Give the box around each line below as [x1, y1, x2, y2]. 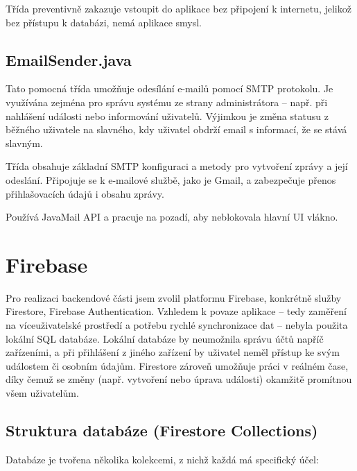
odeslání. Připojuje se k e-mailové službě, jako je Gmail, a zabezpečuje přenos [6, 172, 336, 187]
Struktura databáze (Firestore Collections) [6, 420, 318, 440]
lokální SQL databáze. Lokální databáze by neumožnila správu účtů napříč [6, 331, 324, 345]
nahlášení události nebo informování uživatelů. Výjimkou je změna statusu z [6, 108, 329, 123]
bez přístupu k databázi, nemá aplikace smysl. [6, 15, 202, 29]
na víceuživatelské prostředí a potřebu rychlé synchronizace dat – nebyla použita [6, 318, 348, 332]
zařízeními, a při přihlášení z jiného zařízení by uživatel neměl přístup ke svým [6, 345, 340, 359]
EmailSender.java [6, 49, 132, 70]
